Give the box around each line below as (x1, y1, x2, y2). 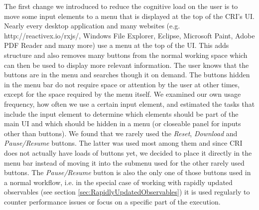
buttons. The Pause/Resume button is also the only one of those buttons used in (4, 167, 251, 178)
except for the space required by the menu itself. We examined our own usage (4, 89, 241, 99)
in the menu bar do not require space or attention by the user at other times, (4, 79, 240, 89)
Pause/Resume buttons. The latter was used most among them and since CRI (4, 138, 243, 148)
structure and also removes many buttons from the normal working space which (4, 49, 248, 60)
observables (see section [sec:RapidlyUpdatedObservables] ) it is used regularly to (4, 187, 250, 197)
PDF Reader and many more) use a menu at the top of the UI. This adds (4, 40, 229, 50)
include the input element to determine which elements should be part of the (4, 108, 239, 119)
